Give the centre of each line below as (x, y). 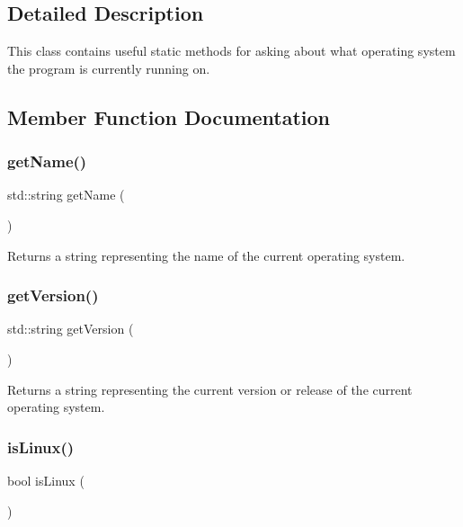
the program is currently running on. (109, 68)
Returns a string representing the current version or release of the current (210, 389)
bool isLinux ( (46, 480)
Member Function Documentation (169, 116)
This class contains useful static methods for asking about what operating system (231, 51)
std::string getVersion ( (71, 329)
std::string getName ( (66, 195)
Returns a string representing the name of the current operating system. (206, 255)
